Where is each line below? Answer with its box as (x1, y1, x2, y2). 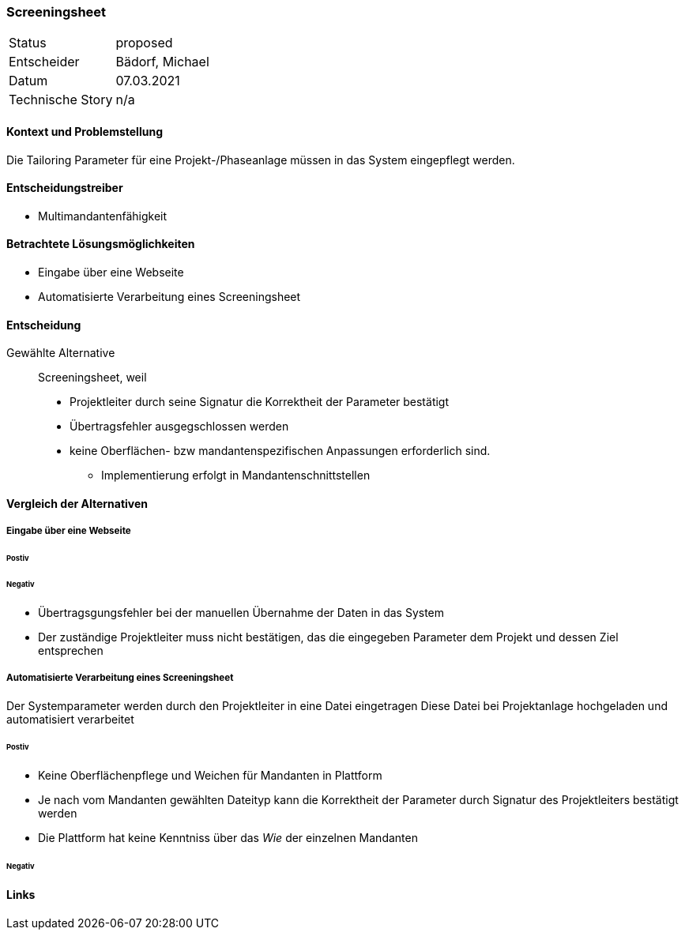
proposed (115, 35, 173, 51)
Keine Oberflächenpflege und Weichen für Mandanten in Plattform (38, 769, 382, 783)
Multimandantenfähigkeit (38, 209, 167, 223)
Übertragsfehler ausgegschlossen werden (70, 419, 289, 434)
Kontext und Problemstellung (6, 124, 163, 138)
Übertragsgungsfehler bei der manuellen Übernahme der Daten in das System (38, 605, 445, 619)
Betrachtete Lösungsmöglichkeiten (6, 237, 195, 251)
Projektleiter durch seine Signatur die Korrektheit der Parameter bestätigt (70, 395, 450, 409)
